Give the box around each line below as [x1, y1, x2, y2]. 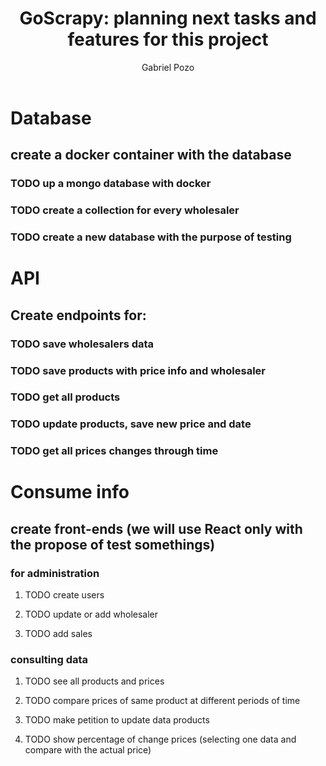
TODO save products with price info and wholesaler [10, 363, 266, 377]
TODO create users [24, 589, 105, 601]
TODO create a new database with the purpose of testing [10, 230, 292, 244]
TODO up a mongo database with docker [10, 177, 212, 191]
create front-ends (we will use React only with [10, 520, 303, 537]
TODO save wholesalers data [10, 337, 155, 351]
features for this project [67, 28, 269, 51]
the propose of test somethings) [10, 536, 216, 553]
